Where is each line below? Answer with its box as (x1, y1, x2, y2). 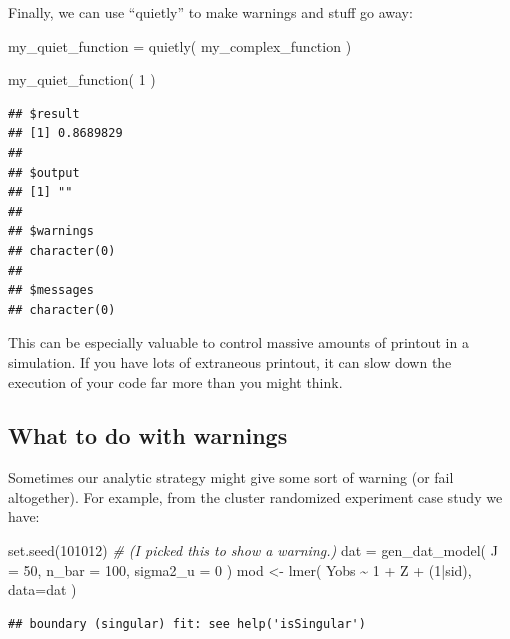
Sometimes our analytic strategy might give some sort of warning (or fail (8, 467, 454, 488)
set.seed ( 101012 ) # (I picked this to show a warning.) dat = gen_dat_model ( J (8, 540, 498, 561)
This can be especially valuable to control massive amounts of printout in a (8, 332, 469, 353)
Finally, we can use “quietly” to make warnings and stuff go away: (8, 2, 413, 22)
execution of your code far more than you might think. (8, 371, 343, 392)
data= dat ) (8, 579, 77, 600)
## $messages (8, 283, 94, 298)
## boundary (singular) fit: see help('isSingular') (8, 616, 366, 631)
